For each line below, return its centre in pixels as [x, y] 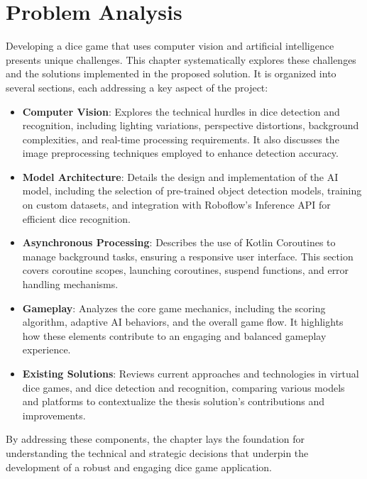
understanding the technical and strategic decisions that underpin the [157, 452]
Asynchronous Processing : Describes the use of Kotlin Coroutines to [179, 242]
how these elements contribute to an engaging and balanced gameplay [174, 335]
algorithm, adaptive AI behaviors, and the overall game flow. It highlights [183, 322]
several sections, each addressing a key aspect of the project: [137, 87]
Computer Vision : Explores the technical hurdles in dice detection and [181, 111]
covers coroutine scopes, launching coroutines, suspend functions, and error [186, 270]
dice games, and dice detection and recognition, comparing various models [183, 387]
